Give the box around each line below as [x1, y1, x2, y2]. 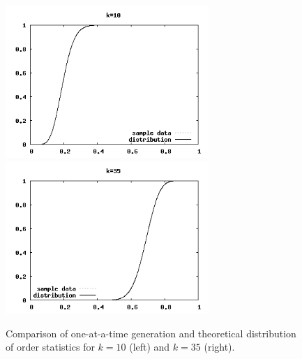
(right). [204, 339, 235, 354]
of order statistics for [6, 339, 95, 354]
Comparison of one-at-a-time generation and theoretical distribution [6, 325, 296, 340]
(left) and [129, 339, 170, 354]
